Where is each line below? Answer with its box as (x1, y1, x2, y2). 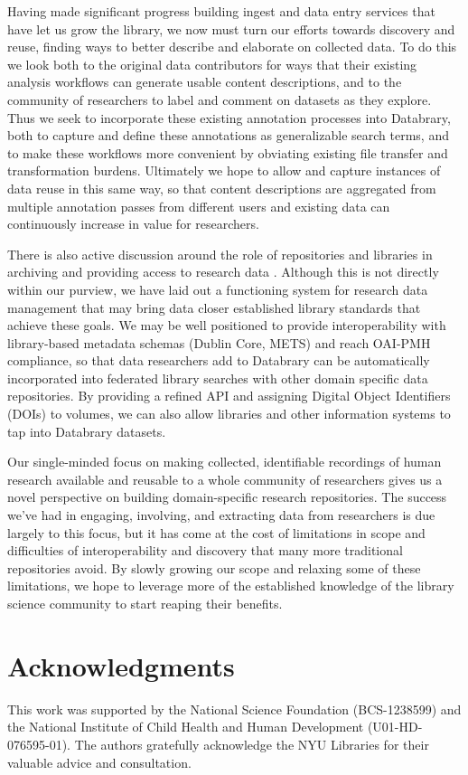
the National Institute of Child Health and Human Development (7, 717, 364, 736)
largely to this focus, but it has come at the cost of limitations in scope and (7, 523, 426, 542)
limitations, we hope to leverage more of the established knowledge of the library (7, 576, 454, 595)
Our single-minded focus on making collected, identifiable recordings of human (7, 452, 442, 471)
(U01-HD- (367, 717, 423, 736)
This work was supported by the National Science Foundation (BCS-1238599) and (7, 699, 462, 718)
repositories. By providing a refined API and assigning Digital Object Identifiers (7, 386, 451, 405)
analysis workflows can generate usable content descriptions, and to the (7, 72, 402, 91)
